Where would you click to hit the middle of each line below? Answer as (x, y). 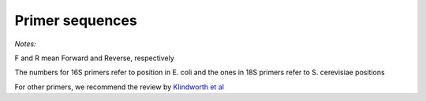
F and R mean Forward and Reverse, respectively (95, 58)
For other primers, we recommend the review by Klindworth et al (120, 87)
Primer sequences (76, 20)
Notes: (25, 44)
